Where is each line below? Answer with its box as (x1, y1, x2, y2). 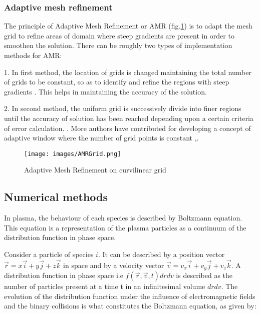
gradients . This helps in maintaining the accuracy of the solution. (4, 86, 207, 96)
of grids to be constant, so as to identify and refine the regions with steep (4, 76, 229, 87)
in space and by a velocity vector (63, 259, 164, 270)
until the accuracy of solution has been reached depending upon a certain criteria (4, 112, 253, 123)
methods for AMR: (4, 50, 62, 60)
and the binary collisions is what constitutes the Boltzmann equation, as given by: (4, 300, 256, 311)
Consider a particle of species (4, 248, 94, 259)
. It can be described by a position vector (98, 248, 225, 259)
